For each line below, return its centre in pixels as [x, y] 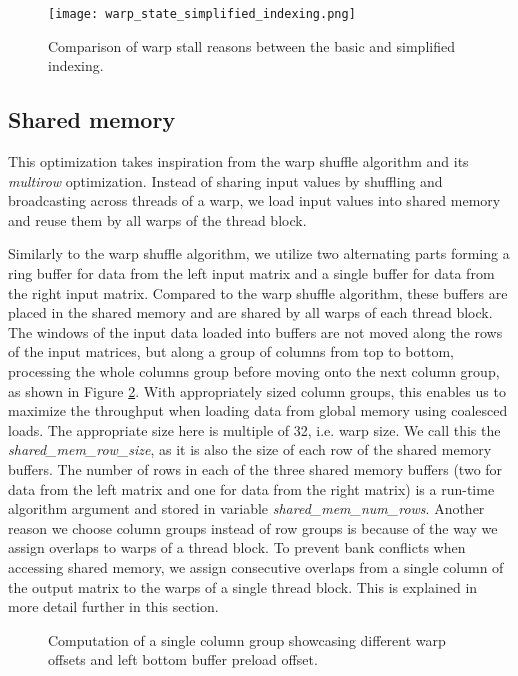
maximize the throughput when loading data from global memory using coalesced [258, 410]
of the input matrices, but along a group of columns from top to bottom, [231, 351]
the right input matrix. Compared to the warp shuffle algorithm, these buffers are [258, 292]
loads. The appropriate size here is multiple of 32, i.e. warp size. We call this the [254, 429]
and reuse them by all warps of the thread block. [157, 219]
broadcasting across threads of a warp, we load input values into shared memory [254, 200]
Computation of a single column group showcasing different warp [247, 639]
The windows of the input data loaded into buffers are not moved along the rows [255, 331]
